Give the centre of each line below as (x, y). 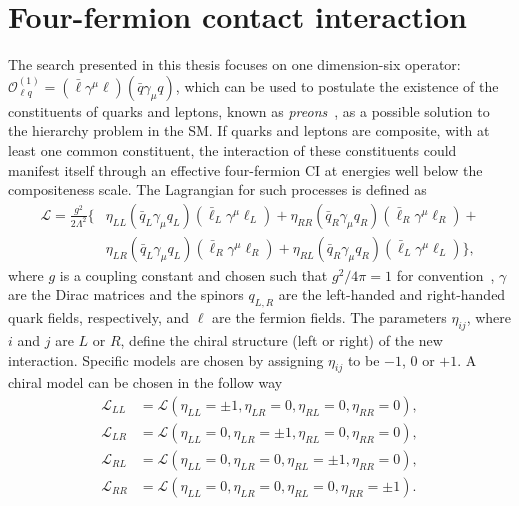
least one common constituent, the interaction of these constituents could (232, 149)
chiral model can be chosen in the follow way (145, 382)
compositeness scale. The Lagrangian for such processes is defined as (217, 189)
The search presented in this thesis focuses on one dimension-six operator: (234, 64)
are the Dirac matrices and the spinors (126, 294)
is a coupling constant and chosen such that (193, 274)
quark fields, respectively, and (99, 317)
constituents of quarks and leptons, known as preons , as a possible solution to (249, 110)
